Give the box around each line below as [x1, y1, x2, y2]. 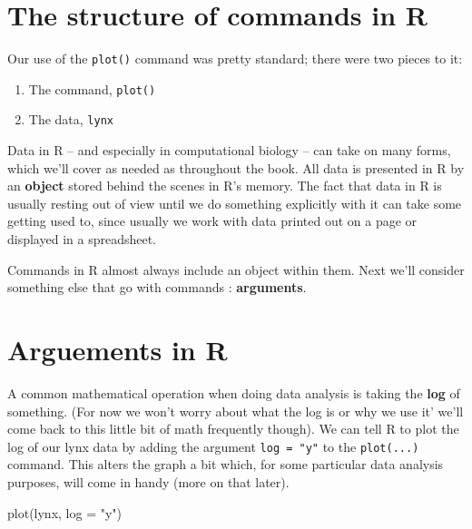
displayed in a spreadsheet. [7, 230, 156, 249]
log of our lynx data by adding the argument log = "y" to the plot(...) [7, 436, 419, 456]
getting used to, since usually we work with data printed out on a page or [7, 211, 418, 230]
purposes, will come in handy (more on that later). [7, 473, 290, 491]
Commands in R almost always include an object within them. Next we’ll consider [7, 260, 465, 279]
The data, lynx [28, 110, 113, 129]
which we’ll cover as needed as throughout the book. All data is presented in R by [7, 158, 465, 177]
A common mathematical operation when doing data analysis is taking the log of [7, 383, 460, 402]
